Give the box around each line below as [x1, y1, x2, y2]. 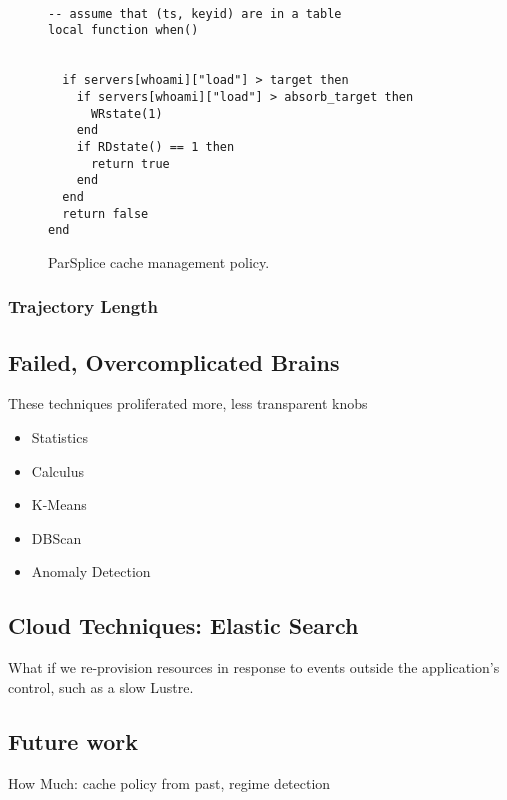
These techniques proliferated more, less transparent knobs [8, 393, 368, 414]
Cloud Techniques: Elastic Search [8, 610, 359, 641]
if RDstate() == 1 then [76, 139, 235, 154]
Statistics [31, 427, 88, 448]
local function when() [48, 23, 199, 38]
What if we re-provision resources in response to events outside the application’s [8, 657, 500, 678]
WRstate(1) [90, 106, 163, 121]
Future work [8, 725, 139, 756]
